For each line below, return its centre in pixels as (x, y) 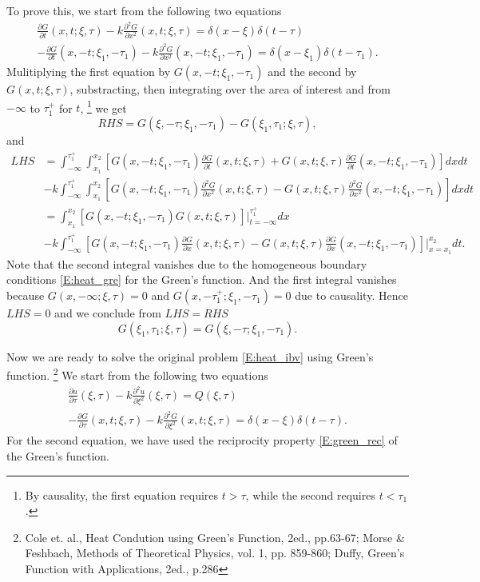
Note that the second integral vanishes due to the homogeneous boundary (187, 263)
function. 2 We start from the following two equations (137, 374)
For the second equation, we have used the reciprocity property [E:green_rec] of (202, 440)
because (26, 295)
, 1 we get (103, 106)
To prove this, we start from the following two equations (144, 10)
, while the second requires (310, 494)
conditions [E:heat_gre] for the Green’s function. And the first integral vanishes (202, 279)
